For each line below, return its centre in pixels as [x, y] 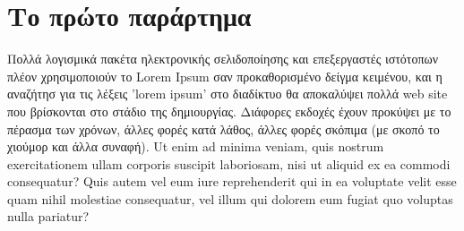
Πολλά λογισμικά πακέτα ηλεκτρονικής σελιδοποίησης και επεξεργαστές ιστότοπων [223, 59]
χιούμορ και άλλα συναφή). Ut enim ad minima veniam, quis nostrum [196, 146]
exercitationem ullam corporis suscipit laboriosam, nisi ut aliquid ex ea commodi [229, 163]
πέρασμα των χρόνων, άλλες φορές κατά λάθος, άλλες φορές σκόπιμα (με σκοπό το [223, 128]
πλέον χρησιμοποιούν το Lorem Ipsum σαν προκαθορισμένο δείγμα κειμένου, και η [225, 76]
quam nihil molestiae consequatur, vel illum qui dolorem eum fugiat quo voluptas [230, 198]
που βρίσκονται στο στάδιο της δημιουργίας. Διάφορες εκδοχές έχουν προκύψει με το [229, 111]
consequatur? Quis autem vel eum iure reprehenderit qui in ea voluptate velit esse [232, 181]
